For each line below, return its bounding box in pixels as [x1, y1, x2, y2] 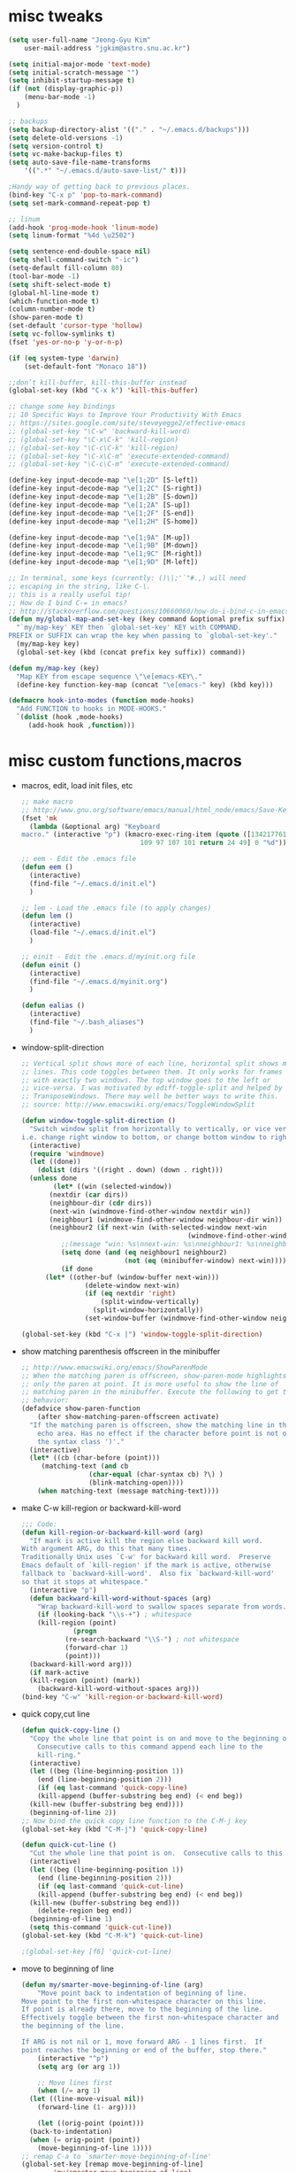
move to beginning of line [20, 1963, 114, 1974]
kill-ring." [37, 1750, 81, 1759]
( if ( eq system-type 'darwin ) [8, 353, 120, 362]
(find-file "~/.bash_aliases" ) [29, 1018, 145, 1027]
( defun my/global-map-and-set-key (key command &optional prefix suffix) [8, 615, 286, 624]
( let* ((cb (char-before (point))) [29, 1454, 161, 1462]
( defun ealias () [20, 1001, 86, 1011]
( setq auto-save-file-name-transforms [8, 158, 151, 167]
